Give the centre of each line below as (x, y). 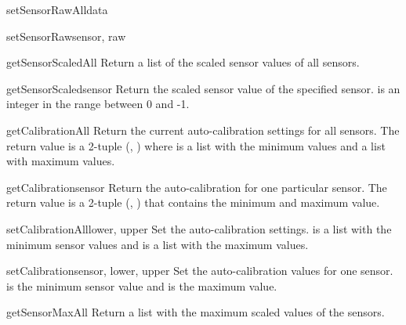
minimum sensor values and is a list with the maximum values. (158, 244)
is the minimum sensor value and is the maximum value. (142, 285)
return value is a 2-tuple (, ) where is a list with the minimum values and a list (196, 145)
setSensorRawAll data (57, 9)
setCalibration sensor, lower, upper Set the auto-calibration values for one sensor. (200, 271)
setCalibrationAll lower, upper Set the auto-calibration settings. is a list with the (199, 228)
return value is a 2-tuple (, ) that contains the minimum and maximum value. (193, 202)
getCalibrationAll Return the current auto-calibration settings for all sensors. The (203, 130)
